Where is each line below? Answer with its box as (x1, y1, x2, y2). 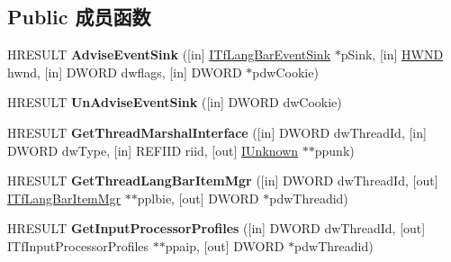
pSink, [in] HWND (340, 45, 444, 64)
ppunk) (314, 140, 355, 159)
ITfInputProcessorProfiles (7, 236, 149, 255)
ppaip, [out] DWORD (165, 236, 284, 255)
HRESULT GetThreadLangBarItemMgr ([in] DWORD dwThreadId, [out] (7, 171, 438, 190)
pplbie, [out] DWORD (137, 188, 259, 207)
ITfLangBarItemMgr (7, 188, 122, 207)
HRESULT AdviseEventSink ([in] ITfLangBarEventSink (7, 45, 331, 64)
